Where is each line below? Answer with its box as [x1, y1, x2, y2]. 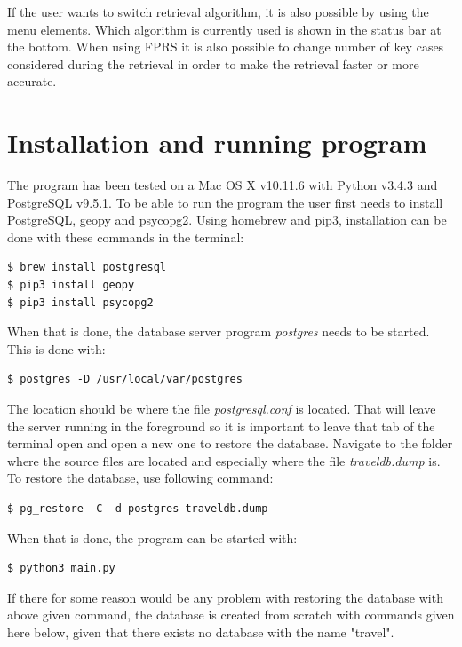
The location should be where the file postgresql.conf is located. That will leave [7, 399, 436, 418]
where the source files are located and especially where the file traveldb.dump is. [7, 451, 441, 469]
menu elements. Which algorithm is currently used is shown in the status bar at [7, 20, 442, 38]
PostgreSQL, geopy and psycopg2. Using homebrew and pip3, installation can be [7, 210, 447, 229]
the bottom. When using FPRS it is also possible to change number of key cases [7, 37, 444, 56]
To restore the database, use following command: [7, 469, 274, 487]
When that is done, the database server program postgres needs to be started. [7, 322, 430, 341]
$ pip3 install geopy [7, 279, 135, 292]
